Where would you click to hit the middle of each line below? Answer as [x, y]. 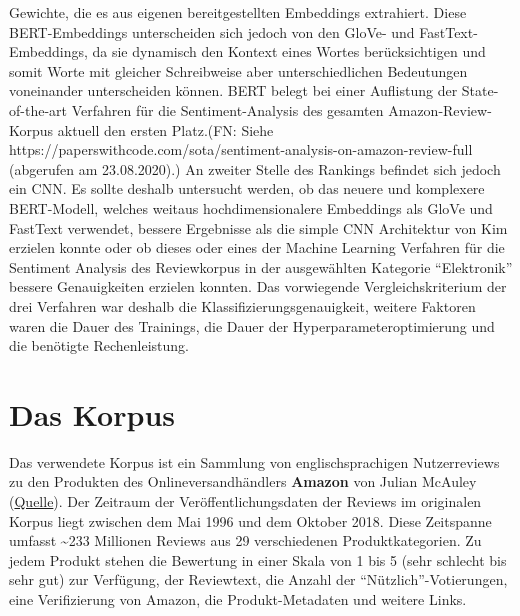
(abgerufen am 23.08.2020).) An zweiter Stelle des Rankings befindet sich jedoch [255, 168]
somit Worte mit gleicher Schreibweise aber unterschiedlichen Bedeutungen [238, 70]
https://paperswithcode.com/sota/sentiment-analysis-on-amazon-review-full [241, 149]
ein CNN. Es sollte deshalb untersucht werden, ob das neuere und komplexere [247, 188]
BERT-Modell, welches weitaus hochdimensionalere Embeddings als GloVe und [251, 207]
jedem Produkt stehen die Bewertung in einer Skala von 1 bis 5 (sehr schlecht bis [258, 559]
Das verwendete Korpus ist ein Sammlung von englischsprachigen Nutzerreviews [254, 461]
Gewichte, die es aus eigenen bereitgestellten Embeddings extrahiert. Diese [238, 12]
